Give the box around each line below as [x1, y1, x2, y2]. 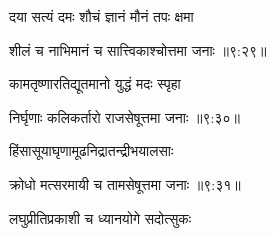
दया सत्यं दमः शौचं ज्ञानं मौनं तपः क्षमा [9, 6, 194, 26]
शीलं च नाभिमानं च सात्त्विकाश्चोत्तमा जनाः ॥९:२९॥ [9, 39, 267, 60]
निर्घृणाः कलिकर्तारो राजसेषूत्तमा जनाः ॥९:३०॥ [9, 106, 240, 127]
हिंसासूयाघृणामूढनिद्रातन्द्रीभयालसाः [9, 140, 174, 161]
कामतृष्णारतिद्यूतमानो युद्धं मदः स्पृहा [9, 73, 181, 94]
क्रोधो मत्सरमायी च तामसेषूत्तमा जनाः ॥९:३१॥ [9, 173, 241, 194]
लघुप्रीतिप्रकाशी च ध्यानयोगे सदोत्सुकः [9, 207, 192, 228]
